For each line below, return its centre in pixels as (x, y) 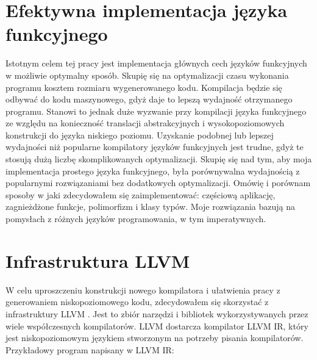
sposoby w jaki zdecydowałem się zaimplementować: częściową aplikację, (141, 194)
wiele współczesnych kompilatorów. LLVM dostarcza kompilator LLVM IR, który (157, 326)
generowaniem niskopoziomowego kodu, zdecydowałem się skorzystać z (137, 302)
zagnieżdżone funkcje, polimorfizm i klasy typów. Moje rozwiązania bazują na (151, 207)
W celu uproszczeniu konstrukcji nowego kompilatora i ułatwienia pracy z (143, 290)
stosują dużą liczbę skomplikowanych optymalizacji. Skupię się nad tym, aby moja (159, 159)
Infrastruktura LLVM (98, 260)
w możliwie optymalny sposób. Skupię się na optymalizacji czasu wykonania (147, 75)
